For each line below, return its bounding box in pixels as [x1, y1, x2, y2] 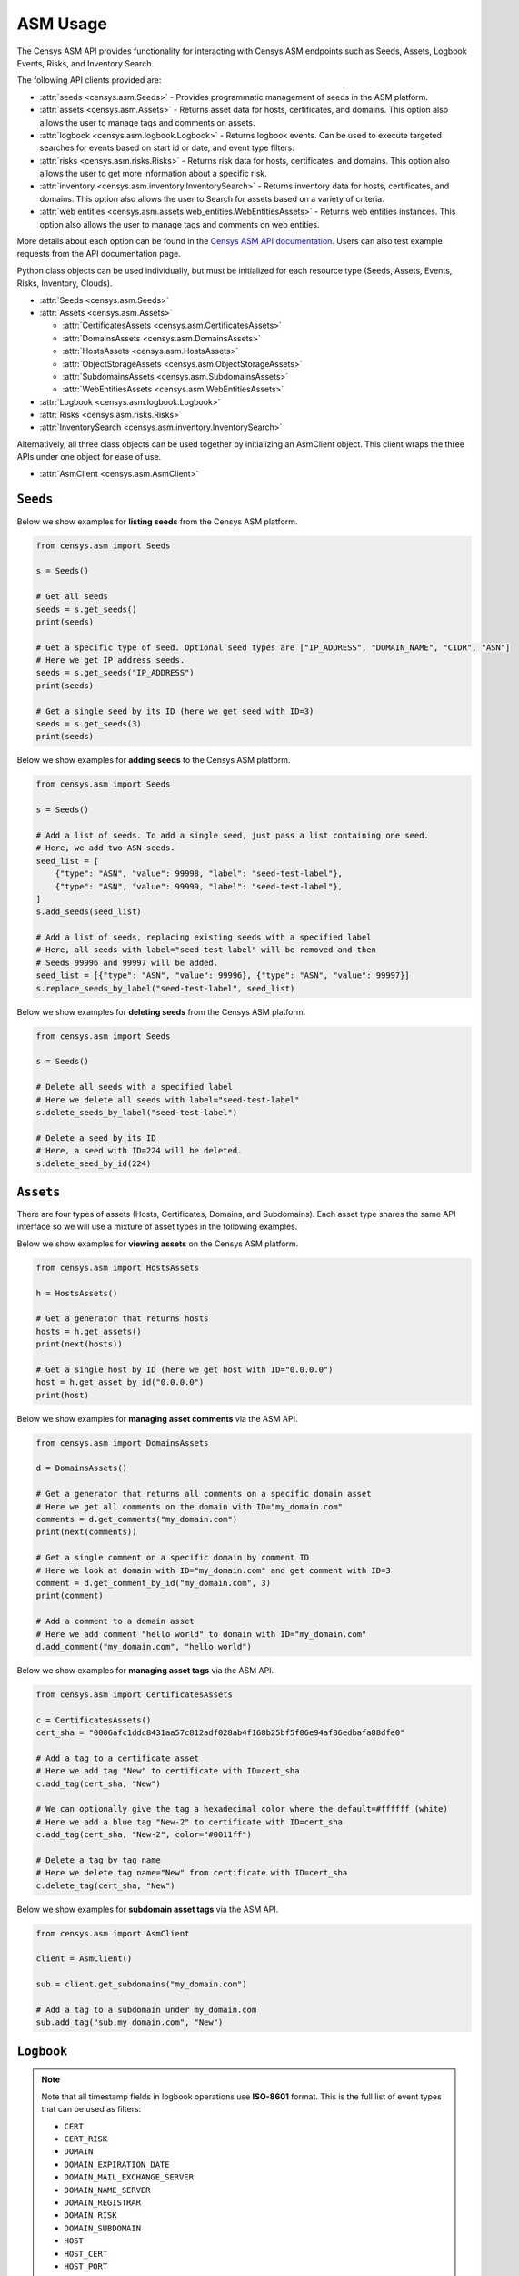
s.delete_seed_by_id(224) [35, 1158, 152, 1169]
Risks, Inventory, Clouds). [16, 278, 113, 289]
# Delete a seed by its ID [35, 1133, 156, 1143]
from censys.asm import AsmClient [35, 1928, 190, 1938]
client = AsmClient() [35, 1954, 133, 1964]
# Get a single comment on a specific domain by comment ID [35, 1552, 310, 1563]
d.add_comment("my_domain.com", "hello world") [35, 1641, 252, 1651]
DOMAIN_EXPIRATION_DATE [64, 2159, 170, 2169]
